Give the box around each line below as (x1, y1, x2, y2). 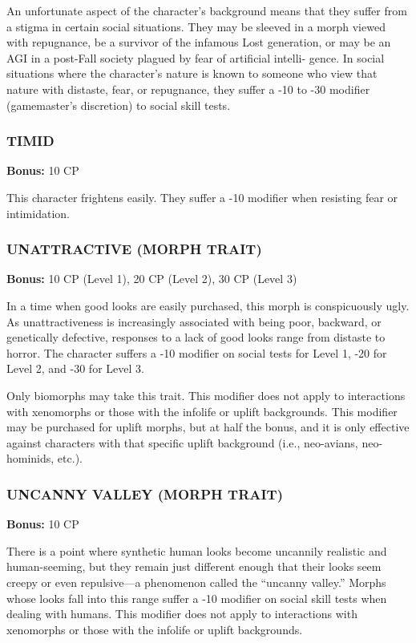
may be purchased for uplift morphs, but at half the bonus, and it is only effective (6, 419, 410, 435)
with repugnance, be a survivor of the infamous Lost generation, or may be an (6, 34, 391, 51)
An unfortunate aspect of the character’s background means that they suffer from (6, 2, 407, 18)
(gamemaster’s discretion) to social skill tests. (6, 96, 231, 113)
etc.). (57, 450, 83, 467)
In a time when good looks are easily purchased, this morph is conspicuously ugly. (6, 297, 410, 313)
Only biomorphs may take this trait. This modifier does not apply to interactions (6, 386, 406, 403)
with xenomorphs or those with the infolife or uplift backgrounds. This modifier (6, 402, 398, 419)
